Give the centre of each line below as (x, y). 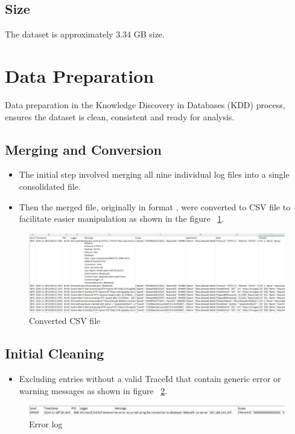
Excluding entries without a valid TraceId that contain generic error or (150, 378)
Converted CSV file (65, 321)
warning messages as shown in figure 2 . (93, 390)
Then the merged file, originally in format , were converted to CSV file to (155, 206)
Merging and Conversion (83, 149)
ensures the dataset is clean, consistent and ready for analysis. (120, 116)
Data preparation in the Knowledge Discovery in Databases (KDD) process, (145, 104)
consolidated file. (50, 186)
